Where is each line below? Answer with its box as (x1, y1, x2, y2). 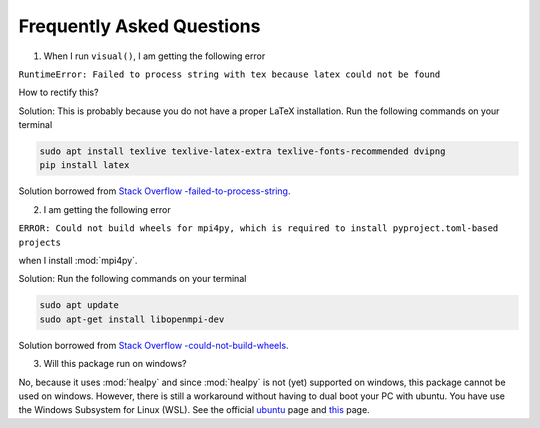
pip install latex (39, 160, 130, 171)
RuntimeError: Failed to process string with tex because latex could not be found (18, 68, 441, 80)
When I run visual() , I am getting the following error (43, 50, 266, 62)
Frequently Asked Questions (18, 15, 261, 37)
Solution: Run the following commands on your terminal (18, 273, 247, 285)
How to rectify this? (18, 86, 99, 99)
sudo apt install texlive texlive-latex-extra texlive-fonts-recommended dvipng (39, 146, 446, 157)
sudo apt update (39, 300, 120, 311)
